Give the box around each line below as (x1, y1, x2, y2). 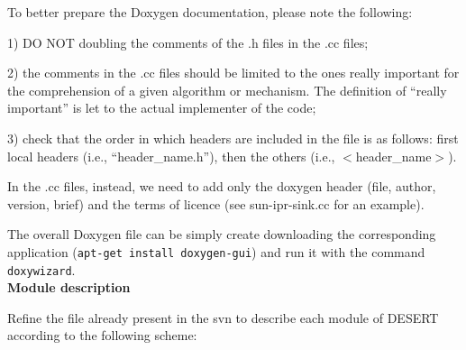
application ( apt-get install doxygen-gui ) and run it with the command (7, 242, 425, 261)
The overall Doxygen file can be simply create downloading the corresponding (7, 225, 436, 244)
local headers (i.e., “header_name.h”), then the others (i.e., (7, 146, 335, 165)
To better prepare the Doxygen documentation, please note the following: (7, 3, 413, 21)
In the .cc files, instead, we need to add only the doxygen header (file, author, (7, 177, 436, 196)
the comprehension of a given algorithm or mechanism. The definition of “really (7, 80, 447, 99)
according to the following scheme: (7, 326, 197, 345)
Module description (7, 278, 131, 297)
